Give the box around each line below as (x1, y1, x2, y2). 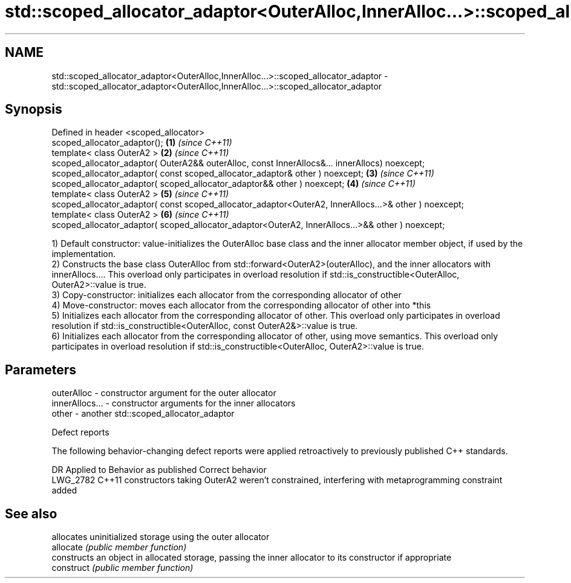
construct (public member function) (51, 562, 194, 573)
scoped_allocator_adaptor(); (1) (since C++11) (51, 137, 232, 148)
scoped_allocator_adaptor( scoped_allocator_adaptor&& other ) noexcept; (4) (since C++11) (51, 178, 416, 189)
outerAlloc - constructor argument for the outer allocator (51, 388, 276, 399)
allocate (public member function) (51, 542, 187, 553)
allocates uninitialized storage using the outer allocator (51, 532, 270, 542)
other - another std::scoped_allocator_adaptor (51, 408, 235, 419)
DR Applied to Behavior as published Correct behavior (51, 464, 267, 475)
